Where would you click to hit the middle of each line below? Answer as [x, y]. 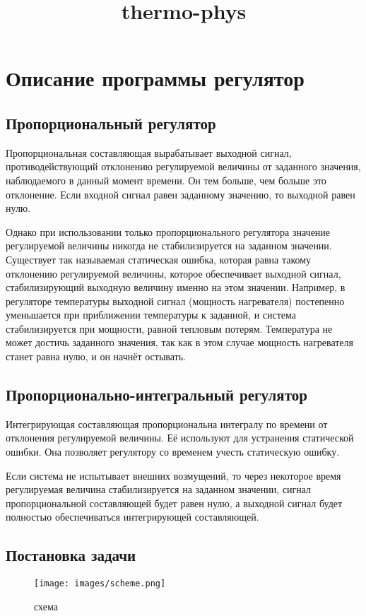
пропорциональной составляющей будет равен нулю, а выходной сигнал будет [174, 503]
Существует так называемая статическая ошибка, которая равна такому [159, 259]
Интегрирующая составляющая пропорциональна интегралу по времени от [167, 423]
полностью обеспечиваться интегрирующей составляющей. [132, 517]
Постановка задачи [71, 555]
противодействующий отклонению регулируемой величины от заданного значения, [183, 166]
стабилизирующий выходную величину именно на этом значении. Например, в [176, 287]
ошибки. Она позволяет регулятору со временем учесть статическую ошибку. [173, 452]
